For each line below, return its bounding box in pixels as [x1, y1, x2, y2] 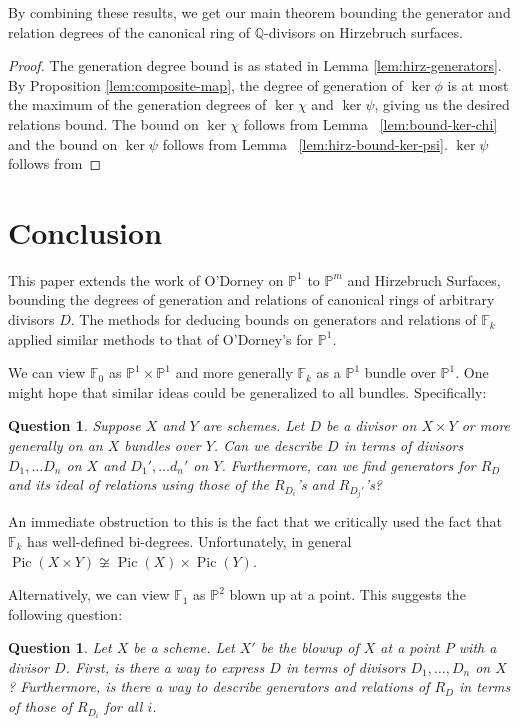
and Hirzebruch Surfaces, [347, 269, 501, 290]
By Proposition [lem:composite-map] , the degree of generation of [8, 74, 404, 95]
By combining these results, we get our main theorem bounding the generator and [8, 2, 511, 22]
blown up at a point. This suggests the [229, 584, 466, 605]
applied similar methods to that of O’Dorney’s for [8, 328, 314, 349]
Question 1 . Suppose [8, 415, 141, 436]
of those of [8, 696, 73, 717]
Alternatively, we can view [8, 584, 170, 605]
